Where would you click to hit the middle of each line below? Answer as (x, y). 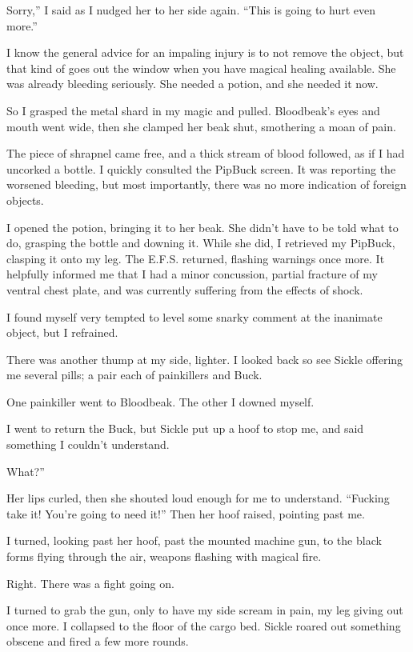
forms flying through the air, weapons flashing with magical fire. (164, 556)
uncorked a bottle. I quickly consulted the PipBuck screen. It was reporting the (201, 168)
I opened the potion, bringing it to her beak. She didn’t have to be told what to (202, 227)
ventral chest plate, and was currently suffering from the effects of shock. (185, 289)
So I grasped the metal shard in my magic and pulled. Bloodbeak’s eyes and (193, 110)
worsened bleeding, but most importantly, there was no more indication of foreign (206, 184)
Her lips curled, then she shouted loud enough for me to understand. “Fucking (198, 498)
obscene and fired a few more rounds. (98, 641)
